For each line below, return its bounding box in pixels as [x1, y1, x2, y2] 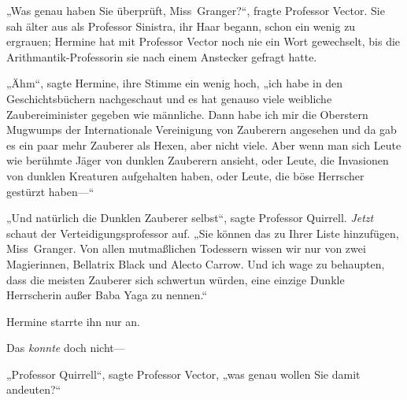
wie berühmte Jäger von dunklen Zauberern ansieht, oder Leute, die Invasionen [6, 152, 389, 169]
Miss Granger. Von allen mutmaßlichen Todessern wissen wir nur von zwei [6, 240, 366, 257]
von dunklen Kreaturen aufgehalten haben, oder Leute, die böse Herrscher [6, 167, 364, 183]
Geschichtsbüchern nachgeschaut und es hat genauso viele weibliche [6, 90, 332, 106]
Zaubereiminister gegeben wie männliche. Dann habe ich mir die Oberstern [6, 106, 368, 122]
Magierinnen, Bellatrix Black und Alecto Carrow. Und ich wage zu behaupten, [6, 255, 385, 272]
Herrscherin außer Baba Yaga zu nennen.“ [6, 287, 208, 303]
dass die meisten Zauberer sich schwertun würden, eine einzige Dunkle [6, 271, 345, 287]
